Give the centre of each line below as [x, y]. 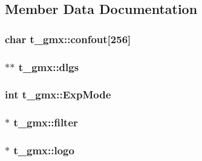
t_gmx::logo [44, 150]
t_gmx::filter [46, 122]
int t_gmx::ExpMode [58, 94]
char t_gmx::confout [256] [68, 39]
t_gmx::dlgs [49, 67]
